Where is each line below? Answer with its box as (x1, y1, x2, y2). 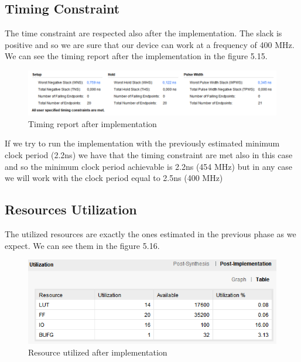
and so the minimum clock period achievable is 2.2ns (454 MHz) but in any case (5, 160, 293, 172)
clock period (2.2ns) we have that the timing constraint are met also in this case (5, 148, 293, 160)
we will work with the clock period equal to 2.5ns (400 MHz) (5, 172, 223, 184)
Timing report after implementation (28, 117, 157, 129)
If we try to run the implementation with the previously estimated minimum (5, 137, 280, 149)
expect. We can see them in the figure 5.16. (5, 239, 160, 251)
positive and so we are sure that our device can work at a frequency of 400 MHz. (5, 38, 295, 50)
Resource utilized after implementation (28, 346, 167, 358)
